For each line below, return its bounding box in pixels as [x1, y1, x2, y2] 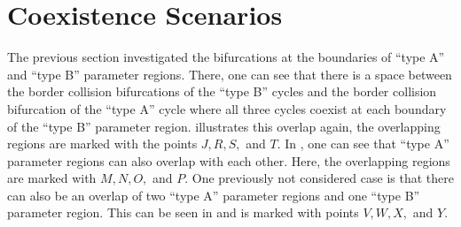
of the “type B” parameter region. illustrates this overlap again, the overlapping [7, 117, 441, 135]
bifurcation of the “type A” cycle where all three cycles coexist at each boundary [7, 99, 447, 117]
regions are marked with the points [7, 134, 198, 153]
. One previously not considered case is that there [184, 169, 454, 187]
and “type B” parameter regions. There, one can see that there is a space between [7, 64, 452, 83]
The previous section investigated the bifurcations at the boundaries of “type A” [7, 48, 445, 66]
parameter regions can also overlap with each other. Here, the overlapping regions [7, 151, 450, 170]
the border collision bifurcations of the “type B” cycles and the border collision [7, 82, 437, 101]
